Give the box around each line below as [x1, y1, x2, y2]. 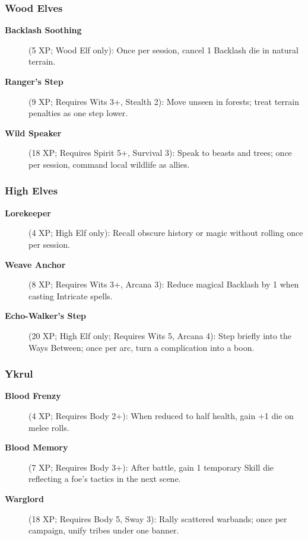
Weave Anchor [5, 258, 66, 270]
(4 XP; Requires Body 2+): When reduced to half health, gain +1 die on [28, 409, 294, 421]
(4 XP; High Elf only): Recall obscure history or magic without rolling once [28, 226, 303, 239]
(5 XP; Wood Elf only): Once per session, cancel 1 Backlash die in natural [28, 43, 299, 56]
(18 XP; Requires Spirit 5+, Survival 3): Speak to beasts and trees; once [28, 146, 292, 159]
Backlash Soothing [5, 24, 82, 36]
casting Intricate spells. [28, 289, 113, 302]
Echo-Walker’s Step [5, 309, 87, 322]
